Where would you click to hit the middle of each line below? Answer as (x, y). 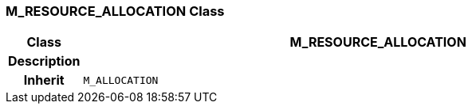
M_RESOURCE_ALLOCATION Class (115, 11)
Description (44, 61)
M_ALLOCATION (121, 80)
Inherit (44, 80)
